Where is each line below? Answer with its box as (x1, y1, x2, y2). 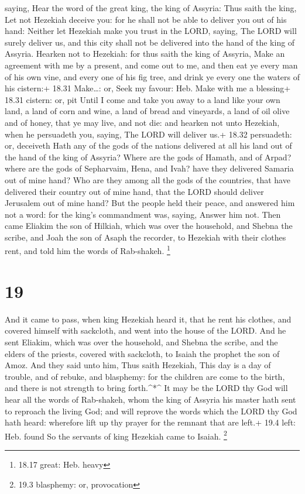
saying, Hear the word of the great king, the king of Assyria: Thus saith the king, (5, 2, 297, 13)
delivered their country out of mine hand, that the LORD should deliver (5, 185, 264, 197)
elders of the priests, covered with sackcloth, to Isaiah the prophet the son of (5, 347, 280, 359)
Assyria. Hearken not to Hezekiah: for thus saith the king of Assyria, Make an (5, 47, 285, 60)
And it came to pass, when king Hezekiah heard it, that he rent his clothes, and (5, 313, 292, 325)
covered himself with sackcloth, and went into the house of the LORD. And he (5, 324, 286, 337)
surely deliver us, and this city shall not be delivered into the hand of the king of (5, 36, 295, 48)
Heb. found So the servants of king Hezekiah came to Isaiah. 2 (5, 428, 227, 442)
